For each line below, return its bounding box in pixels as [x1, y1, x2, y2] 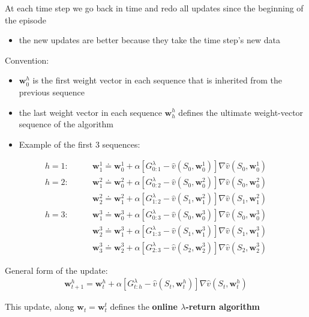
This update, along [5, 300, 74, 313]
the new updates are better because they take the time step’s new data [19, 34, 280, 46]
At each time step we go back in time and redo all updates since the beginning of [5, 2, 304, 14]
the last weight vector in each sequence [19, 106, 162, 118]
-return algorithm [185, 300, 260, 313]
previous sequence [19, 85, 85, 98]
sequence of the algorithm [19, 118, 114, 130]
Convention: [5, 53, 49, 66]
